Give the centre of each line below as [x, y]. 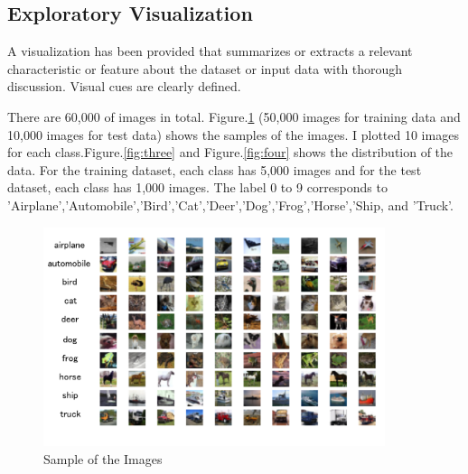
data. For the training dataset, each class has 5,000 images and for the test [215, 169]
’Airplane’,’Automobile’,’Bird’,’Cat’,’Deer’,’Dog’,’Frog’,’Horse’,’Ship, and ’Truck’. [230, 204]
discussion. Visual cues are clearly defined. [124, 86]
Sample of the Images [103, 458]
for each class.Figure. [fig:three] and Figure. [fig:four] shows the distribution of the [230, 152]
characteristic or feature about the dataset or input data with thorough [205, 68]
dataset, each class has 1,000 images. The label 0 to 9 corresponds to [197, 187]
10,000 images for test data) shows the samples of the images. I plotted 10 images [233, 134]
